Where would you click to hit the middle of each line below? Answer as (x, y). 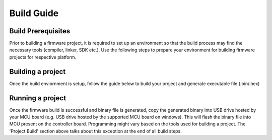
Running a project (38, 98)
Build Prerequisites (40, 31)
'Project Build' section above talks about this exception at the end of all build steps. (96, 131)
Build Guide (34, 13)
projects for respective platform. (43, 57)
